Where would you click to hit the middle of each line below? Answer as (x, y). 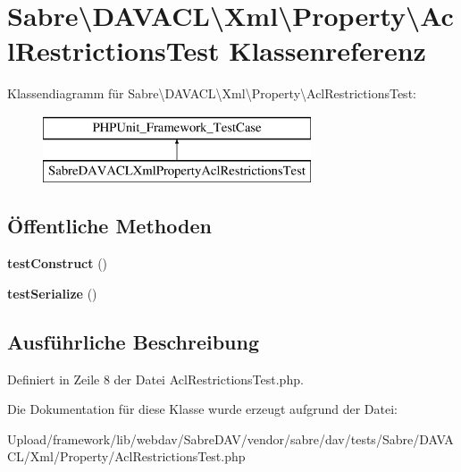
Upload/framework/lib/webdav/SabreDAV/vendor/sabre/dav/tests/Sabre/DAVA (230, 438)
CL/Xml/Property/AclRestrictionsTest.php (126, 456)
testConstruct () (58, 263)
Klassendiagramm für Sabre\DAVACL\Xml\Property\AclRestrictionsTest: (212, 93)
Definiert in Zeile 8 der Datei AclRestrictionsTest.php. (155, 379)
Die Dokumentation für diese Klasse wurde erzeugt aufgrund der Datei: (202, 409)
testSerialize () (52, 293)
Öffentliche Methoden (109, 226)
